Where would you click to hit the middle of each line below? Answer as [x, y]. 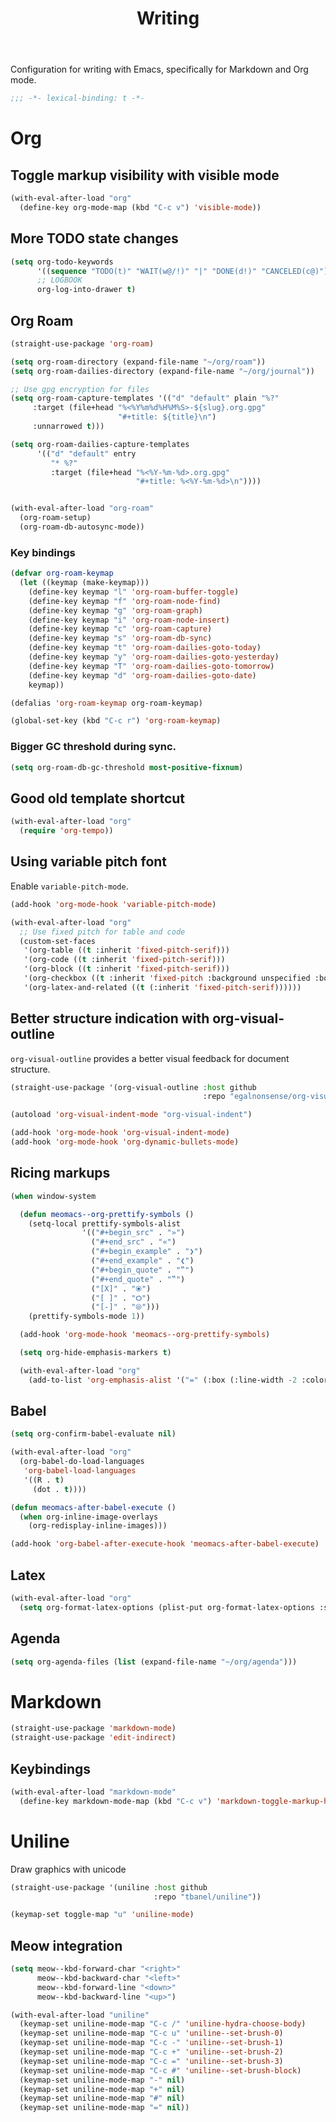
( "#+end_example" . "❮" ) [142, 1261]
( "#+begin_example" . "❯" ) [146, 1252]
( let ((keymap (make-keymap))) [84, 583]
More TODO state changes [94, 238]
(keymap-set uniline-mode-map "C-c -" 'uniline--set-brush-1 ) [151, 2043]
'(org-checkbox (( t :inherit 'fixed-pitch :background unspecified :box [178, 978]
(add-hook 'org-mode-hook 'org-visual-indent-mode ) [120, 1133]
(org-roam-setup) [55, 518]
